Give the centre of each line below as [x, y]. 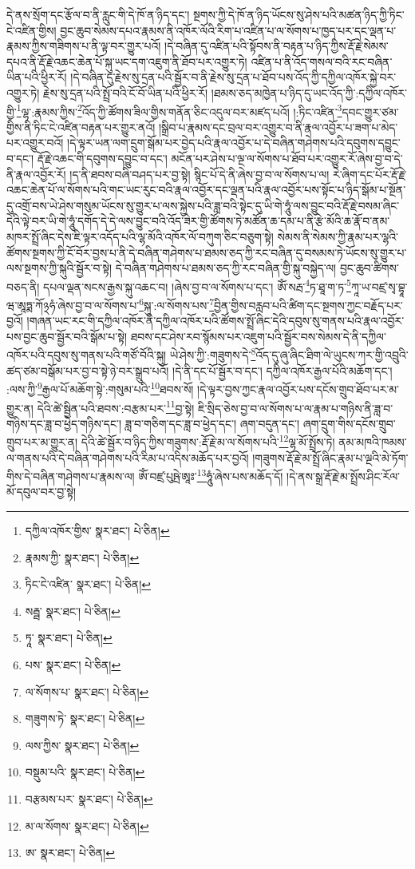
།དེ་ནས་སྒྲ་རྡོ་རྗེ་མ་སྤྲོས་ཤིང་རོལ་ [343, 476]
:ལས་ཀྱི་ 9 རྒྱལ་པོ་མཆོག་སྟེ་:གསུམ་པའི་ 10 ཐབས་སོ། [100, 388]
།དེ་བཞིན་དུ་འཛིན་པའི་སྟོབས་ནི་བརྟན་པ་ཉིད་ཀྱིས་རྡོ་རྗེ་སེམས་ [277, 46]
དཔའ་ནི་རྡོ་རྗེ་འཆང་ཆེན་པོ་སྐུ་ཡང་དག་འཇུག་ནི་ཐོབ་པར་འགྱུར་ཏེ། [127, 61]
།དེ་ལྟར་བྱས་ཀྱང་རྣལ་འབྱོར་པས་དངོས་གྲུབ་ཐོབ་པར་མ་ [298, 389]
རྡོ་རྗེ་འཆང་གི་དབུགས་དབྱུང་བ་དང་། [102, 158]
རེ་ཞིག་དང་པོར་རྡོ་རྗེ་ [370, 174]
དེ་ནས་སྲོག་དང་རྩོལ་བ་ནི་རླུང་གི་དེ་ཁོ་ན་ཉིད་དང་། [98, 14]
